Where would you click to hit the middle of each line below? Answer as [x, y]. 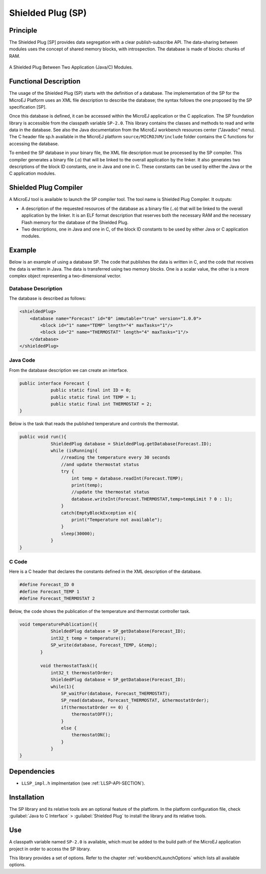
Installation [27, 797]
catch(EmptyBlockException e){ [99, 513]
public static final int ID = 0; [91, 390]
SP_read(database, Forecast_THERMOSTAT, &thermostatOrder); [135, 700]
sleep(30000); [78, 534]
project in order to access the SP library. [50, 849]
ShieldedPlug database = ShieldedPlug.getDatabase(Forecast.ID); [131, 444]
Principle [23, 30]
